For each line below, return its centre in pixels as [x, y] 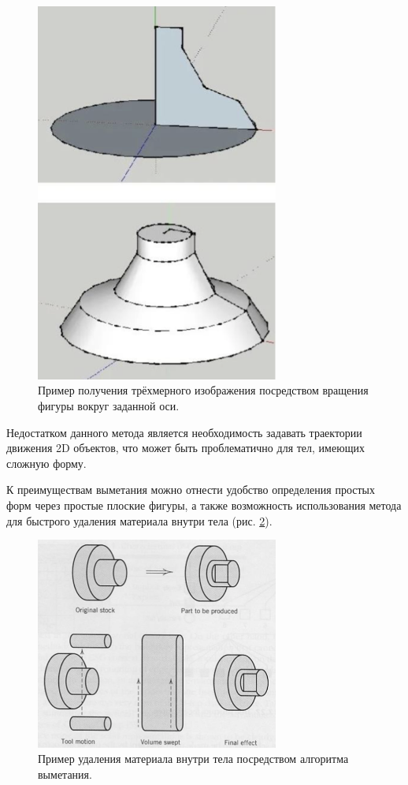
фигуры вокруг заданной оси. [109, 405]
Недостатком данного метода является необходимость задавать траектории [184, 432]
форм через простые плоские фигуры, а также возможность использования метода [204, 505]
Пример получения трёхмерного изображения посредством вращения [203, 390]
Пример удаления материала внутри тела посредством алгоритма [193, 759]
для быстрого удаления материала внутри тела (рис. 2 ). [139, 520]
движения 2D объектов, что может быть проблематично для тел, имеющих [185, 448]
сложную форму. [46, 463]
